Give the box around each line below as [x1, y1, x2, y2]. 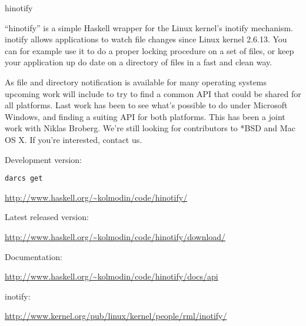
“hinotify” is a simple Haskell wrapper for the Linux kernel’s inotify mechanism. [5, 21, 293, 34]
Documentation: [5, 250, 62, 262]
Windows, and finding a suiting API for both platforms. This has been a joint [5, 110, 285, 122]
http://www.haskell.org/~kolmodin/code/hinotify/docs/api [5, 270, 218, 282]
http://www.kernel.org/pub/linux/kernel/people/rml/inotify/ [5, 310, 227, 322]
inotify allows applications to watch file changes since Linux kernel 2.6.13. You [5, 33, 287, 45]
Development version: [5, 153, 82, 165]
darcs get [5, 174, 43, 183]
